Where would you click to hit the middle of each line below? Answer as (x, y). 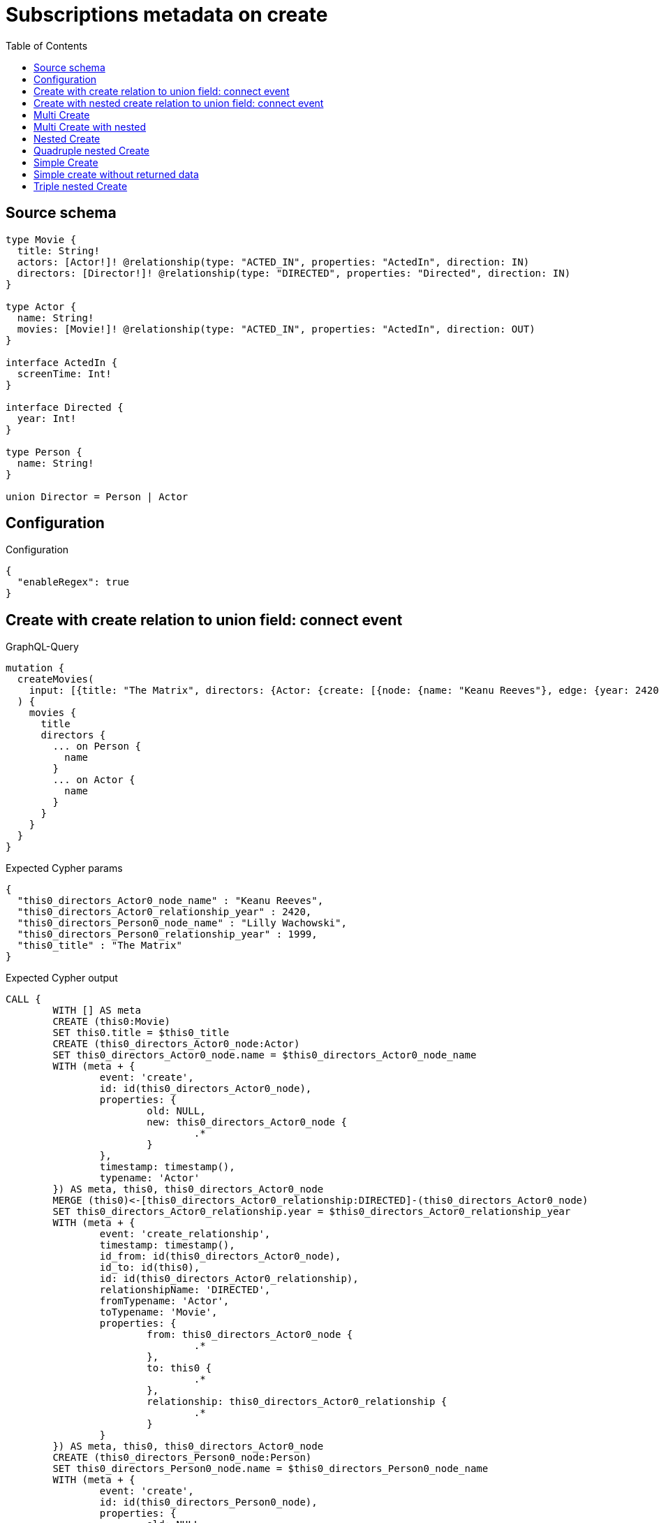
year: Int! (47, 418)
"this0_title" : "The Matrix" (99, 946)
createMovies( (55, 679)
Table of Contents (47, 45)
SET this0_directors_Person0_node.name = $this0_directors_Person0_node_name (271, 1469)
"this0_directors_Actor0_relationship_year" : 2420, (164, 912)
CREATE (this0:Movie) (112, 1022)
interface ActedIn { (62, 362)
